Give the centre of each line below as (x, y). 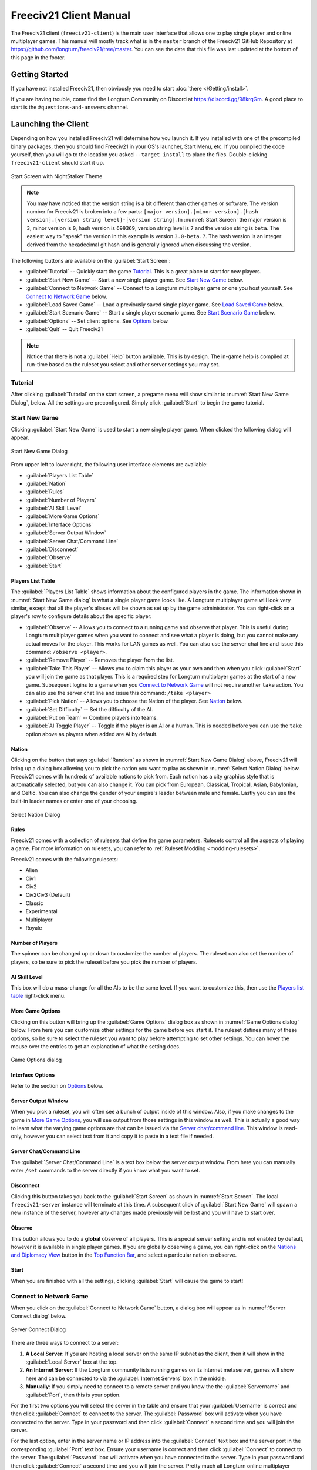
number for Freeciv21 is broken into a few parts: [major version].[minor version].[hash (142, 212)
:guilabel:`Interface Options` (59, 524)
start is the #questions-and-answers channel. (70, 107)
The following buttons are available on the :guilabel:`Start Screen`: (91, 261)
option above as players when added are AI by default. (92, 734)
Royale (34, 928)
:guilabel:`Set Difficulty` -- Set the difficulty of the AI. (89, 709)
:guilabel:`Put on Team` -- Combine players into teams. (92, 718)
